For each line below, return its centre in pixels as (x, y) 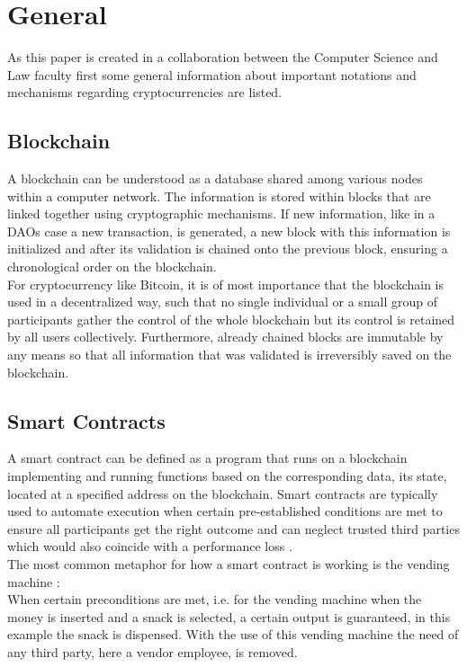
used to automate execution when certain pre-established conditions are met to (225, 511)
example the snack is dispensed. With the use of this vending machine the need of (233, 634)
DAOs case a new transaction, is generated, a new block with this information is (229, 231)
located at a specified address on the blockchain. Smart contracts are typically (223, 493)
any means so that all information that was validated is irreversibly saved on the (229, 355)
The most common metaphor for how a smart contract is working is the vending (229, 564)
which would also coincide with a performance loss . (150, 546)
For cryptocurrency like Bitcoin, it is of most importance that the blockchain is (225, 284)
